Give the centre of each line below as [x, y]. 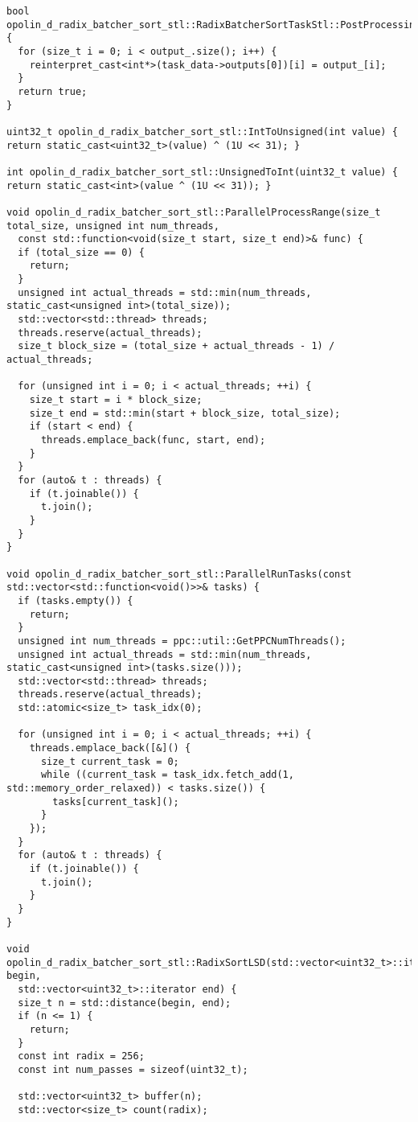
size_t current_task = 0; [110, 761]
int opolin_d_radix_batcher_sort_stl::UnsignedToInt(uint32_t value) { [202, 172]
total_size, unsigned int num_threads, [113, 226]
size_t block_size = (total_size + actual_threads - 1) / [176, 346]
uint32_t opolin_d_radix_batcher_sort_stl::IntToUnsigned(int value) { [202, 132]
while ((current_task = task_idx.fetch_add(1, [167, 775]
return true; [53, 91]
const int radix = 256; [81, 1056]
